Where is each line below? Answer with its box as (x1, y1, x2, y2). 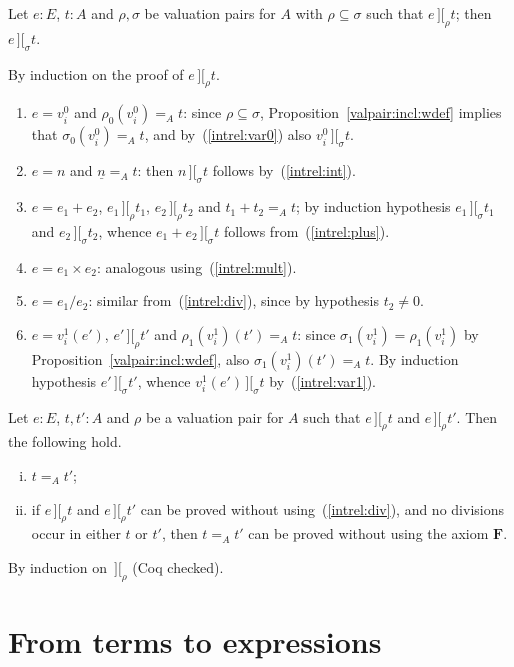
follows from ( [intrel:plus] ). (223, 220, 390, 241)
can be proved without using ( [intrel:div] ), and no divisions (140, 498, 504, 519)
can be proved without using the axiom (248, 523, 489, 544)
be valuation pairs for (144, 3, 276, 23)
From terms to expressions (8, 620, 382, 661)
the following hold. (8, 431, 122, 452)
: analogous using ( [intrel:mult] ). (96, 256, 297, 277)
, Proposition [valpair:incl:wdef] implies (259, 102, 502, 123)
